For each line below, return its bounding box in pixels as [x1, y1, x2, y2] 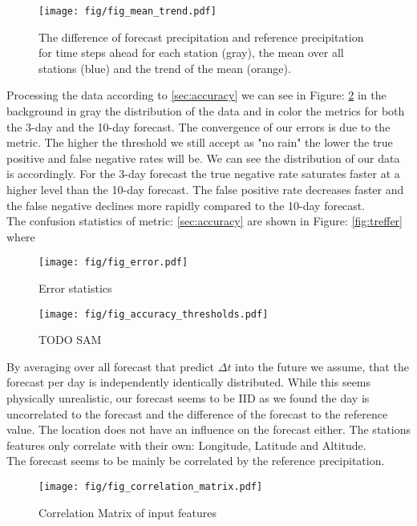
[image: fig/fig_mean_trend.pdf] [38, 6, 217, 17]
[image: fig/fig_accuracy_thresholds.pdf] [38, 308, 269, 320]
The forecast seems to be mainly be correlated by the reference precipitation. [6, 452, 385, 469]
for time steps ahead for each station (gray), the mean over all [38, 44, 344, 61]
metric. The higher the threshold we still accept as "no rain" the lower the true [6, 134, 393, 151]
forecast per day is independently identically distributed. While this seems [6, 374, 371, 390]
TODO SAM [38, 331, 102, 348]
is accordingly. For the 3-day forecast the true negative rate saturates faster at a [6, 165, 400, 182]
